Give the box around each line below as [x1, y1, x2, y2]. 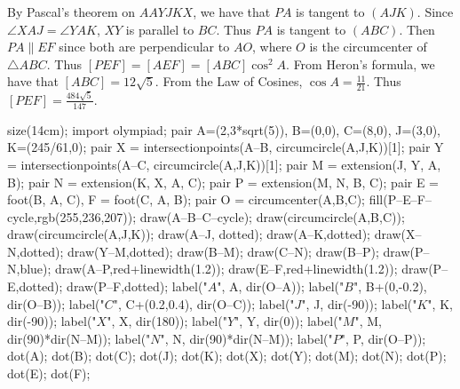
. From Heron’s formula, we [286, 54, 435, 73]
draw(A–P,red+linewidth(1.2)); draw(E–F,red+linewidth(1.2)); [55, 259, 398, 278]
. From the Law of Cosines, [155, 72, 303, 91]
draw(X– [374, 225, 422, 243]
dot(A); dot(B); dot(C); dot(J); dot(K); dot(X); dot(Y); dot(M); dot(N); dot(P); [7, 346, 447, 365]
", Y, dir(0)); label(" [234, 312, 343, 330]
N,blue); [7, 259, 52, 278]
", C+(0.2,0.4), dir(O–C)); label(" [113, 294, 295, 313]
